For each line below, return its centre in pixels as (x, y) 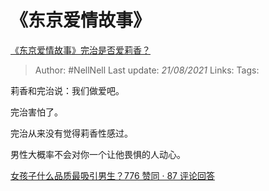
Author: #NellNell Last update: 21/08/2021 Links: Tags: (147, 70)
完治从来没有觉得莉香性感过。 (71, 133)
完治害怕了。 (36, 112)
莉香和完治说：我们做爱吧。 (67, 90)
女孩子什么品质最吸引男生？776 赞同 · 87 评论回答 (112, 175)
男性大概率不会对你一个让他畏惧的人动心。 (98, 154)
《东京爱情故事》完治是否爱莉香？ (80, 50)
